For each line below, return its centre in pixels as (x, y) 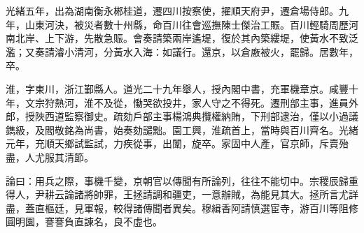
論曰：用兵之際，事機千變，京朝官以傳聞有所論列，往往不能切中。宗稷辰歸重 (182, 180)
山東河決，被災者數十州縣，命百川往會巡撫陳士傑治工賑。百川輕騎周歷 (187, 24)
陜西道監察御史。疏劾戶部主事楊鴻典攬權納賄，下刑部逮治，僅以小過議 (196, 116)
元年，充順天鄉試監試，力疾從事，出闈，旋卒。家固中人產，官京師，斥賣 (172, 143)
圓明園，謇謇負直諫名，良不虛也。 (84, 221)
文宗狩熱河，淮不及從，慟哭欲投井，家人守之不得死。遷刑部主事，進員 (187, 102)
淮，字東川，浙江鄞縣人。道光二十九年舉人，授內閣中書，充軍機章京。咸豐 (177, 88)
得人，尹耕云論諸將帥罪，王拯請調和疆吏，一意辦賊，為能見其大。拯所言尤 (177, 194)
